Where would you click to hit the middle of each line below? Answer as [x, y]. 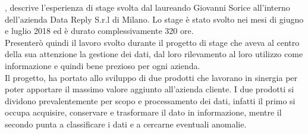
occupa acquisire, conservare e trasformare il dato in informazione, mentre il [143, 112]
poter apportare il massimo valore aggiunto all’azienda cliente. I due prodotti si [150, 89]
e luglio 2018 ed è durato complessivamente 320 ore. [99, 31]
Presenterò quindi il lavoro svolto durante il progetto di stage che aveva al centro [152, 42]
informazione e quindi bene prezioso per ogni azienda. [103, 65]
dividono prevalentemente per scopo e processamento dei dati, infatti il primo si [150, 100]
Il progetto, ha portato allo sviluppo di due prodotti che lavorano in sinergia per [151, 77]
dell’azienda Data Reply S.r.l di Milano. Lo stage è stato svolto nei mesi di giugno [154, 19]
